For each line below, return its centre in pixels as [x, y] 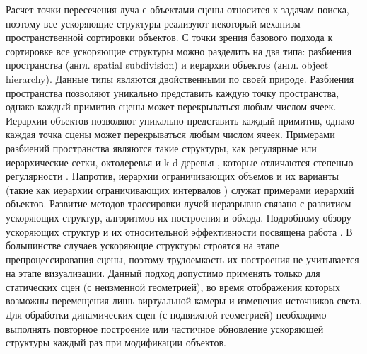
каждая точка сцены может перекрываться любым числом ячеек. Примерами [170, 134]
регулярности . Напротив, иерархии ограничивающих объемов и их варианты [172, 176]
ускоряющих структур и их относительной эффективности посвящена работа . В [179, 231]
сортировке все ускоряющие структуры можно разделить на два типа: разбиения [179, 51]
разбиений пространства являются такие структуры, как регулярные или [161, 148]
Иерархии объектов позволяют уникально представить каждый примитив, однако [180, 120]
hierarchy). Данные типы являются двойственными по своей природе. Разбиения [180, 78]
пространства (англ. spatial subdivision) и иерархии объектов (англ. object [167, 65]
